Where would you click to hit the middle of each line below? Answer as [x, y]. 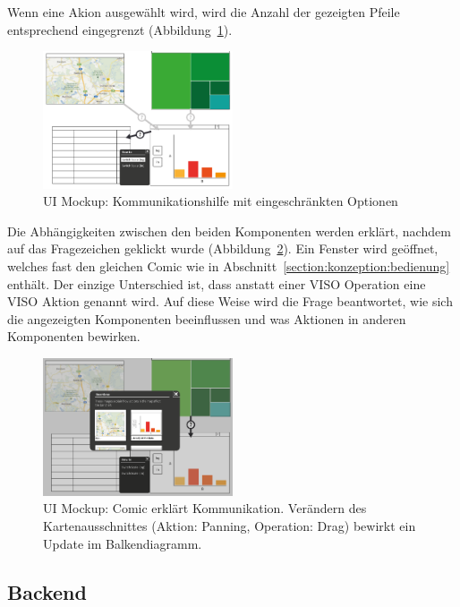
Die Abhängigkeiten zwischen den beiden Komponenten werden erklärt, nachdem [229, 231]
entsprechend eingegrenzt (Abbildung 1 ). [120, 29]
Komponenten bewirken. [74, 336]
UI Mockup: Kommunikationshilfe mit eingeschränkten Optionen [221, 201]
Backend [47, 591]
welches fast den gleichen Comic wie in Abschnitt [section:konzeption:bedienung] [229, 265]
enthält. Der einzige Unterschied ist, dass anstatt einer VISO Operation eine [217, 283]
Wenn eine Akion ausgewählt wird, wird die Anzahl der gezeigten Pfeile [204, 12]
